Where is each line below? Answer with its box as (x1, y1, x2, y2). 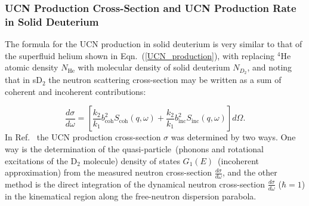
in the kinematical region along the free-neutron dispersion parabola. (5, 189, 257, 202)
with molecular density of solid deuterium (78, 61, 230, 73)
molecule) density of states (83, 154, 180, 167)
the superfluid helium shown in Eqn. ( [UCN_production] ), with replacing (5, 49, 275, 62)
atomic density (5, 61, 58, 73)
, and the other (222, 166, 277, 179)
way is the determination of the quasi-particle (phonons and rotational (5, 142, 264, 155)
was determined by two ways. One (171, 131, 296, 143)
